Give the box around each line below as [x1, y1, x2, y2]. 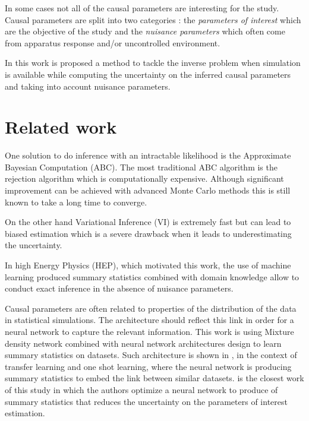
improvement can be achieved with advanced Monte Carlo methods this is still [5, 184, 291, 197]
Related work [5, 115, 117, 139]
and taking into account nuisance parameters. [5, 80, 171, 92]
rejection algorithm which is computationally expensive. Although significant [5, 172, 284, 185]
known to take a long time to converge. [5, 195, 147, 208]
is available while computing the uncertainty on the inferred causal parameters [5, 68, 291, 80]
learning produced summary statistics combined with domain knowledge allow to [5, 270, 299, 283]
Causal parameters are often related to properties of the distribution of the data [5, 302, 297, 314]
